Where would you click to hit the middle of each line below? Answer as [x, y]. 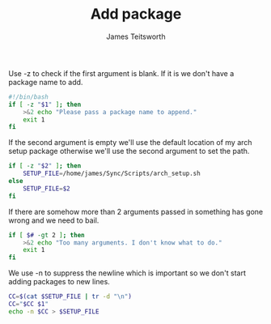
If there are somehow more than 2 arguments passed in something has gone [136, 211]
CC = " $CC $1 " [28, 305]
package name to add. [46, 82]
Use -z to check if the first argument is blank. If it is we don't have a [121, 73]
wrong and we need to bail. [54, 220]
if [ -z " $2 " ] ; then [45, 166]
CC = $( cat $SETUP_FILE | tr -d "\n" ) [70, 296]
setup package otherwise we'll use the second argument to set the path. [129, 151]
